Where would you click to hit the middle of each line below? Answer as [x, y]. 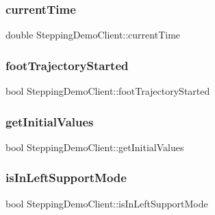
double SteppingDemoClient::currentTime [93, 35]
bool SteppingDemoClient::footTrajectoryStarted [108, 91]
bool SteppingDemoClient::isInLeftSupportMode [107, 203]
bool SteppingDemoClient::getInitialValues [95, 147]
